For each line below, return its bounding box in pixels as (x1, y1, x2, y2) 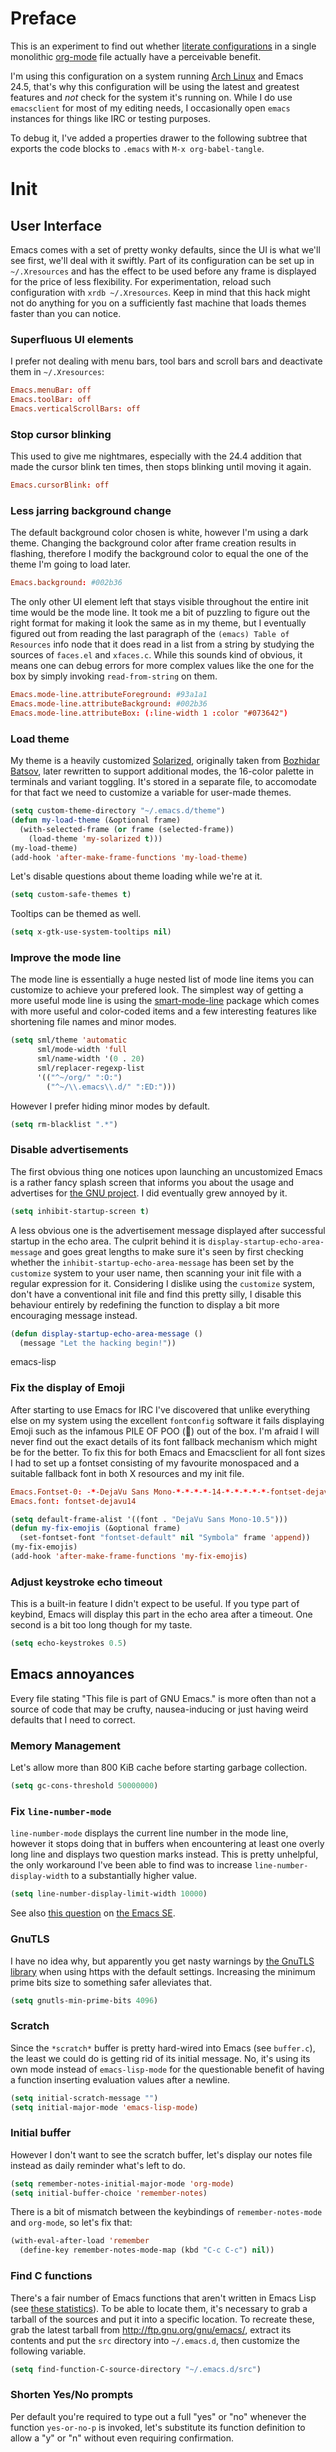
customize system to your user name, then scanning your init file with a (10, 1267, 302, 1279)
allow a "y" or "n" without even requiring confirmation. (10, 2432, 234, 2444)
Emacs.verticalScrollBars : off (10, 403, 141, 414)
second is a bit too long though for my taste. (10, 1619, 193, 1631)
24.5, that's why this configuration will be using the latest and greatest (10, 80, 300, 92)
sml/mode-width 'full (36, 1045, 128, 1055)
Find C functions (10, 2269, 93, 2283)
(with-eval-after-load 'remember (10, 2236, 150, 2246)
